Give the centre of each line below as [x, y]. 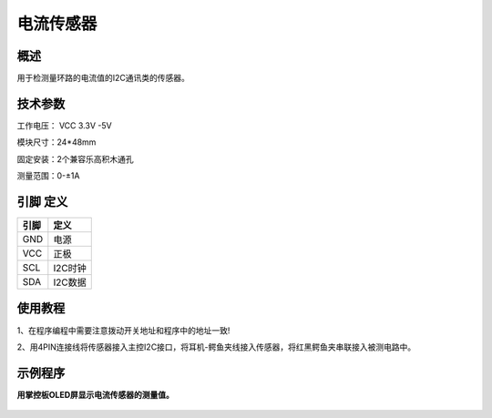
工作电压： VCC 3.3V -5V [65, 125]
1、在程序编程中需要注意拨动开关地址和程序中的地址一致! [123, 330]
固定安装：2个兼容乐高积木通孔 [75, 158]
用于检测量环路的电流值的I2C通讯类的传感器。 [103, 78]
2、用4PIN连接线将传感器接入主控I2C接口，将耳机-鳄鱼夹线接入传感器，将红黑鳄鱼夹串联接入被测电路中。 [216, 347]
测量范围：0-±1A [48, 176]
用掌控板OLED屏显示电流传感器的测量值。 [96, 394]
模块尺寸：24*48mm [56, 142]
